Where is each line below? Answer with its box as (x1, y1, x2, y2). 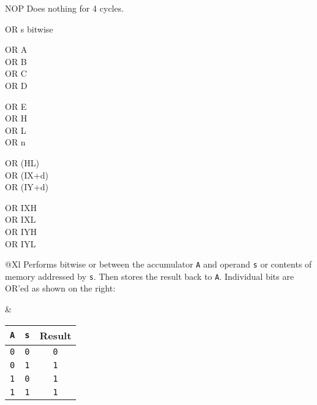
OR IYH (5, 225, 37, 237)
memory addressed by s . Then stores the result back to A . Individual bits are (5, 269, 294, 282)
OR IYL (5, 237, 36, 250)
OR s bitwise (5, 22, 53, 35)
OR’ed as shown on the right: (5, 282, 116, 295)
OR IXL (5, 213, 36, 226)
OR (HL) (5, 156, 39, 169)
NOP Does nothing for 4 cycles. (5, 2, 124, 14)
